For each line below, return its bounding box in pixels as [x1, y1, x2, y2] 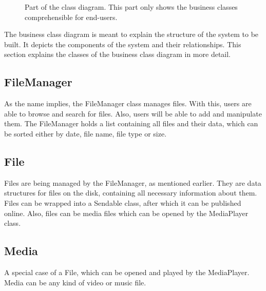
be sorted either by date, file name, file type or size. [4, 128, 167, 139]
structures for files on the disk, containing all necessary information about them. [4, 187, 257, 198]
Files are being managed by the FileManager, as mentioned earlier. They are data [4, 177, 261, 188]
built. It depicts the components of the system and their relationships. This [4, 38, 241, 49]
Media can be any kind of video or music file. [4, 277, 146, 287]
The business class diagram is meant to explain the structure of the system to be [4, 29, 259, 40]
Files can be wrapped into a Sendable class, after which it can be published [4, 197, 241, 208]
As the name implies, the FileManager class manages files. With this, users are [4, 98, 252, 109]
